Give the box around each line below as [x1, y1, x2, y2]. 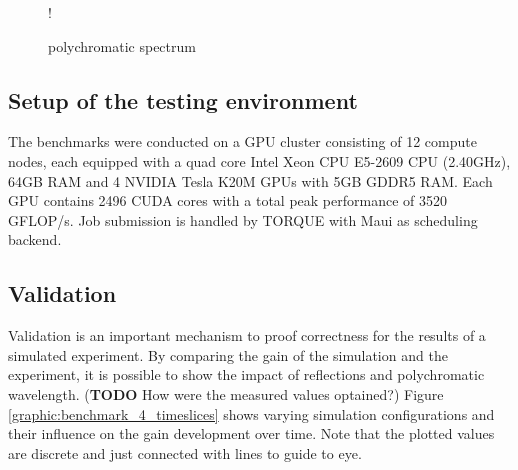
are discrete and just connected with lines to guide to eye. [8, 442, 362, 463]
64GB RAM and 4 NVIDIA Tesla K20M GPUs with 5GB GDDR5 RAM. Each [8, 170, 493, 191]
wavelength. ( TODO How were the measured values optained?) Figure [8, 383, 444, 404]
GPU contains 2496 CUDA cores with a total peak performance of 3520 [8, 190, 448, 211]
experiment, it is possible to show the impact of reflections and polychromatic [8, 364, 485, 385]
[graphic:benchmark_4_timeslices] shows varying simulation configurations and [8, 403, 495, 424]
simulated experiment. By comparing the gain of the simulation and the [8, 344, 448, 365]
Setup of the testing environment [8, 84, 358, 115]
